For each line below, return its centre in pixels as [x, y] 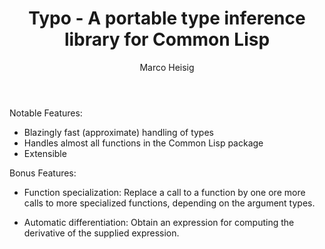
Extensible [45, 153]
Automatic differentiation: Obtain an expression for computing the [159, 222]
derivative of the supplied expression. [101, 233]
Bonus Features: [43, 173]
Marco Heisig [167, 67]
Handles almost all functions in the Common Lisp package [143, 143]
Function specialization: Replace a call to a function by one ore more [164, 192]
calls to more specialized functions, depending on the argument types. [169, 203]
